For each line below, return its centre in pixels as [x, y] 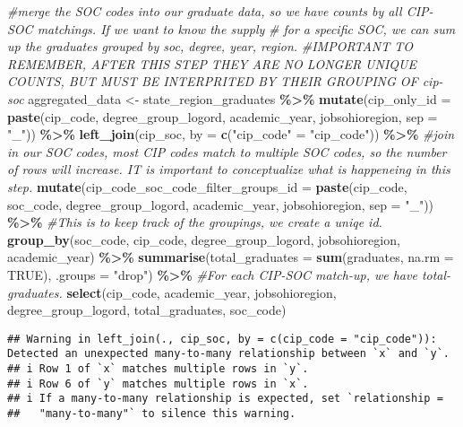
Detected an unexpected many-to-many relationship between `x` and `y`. [228, 354]
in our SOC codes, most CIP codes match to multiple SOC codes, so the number [227, 151]
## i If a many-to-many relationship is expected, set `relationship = [225, 399]
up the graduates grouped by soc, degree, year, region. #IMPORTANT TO [210, 46]
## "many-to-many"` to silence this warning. [152, 413]
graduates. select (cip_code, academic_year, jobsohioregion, [172, 292]
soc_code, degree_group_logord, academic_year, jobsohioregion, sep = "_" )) [221, 204]
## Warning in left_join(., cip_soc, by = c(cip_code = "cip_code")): [222, 339]
